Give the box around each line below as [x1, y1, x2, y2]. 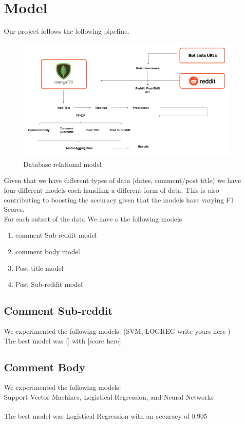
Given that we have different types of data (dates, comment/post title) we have [4, 175, 241, 185]
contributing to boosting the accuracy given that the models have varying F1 [4, 194, 234, 204]
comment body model [15, 246, 80, 256]
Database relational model [23, 159, 102, 169]
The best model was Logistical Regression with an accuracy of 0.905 [4, 411, 207, 421]
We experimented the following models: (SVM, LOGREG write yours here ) [4, 325, 231, 336]
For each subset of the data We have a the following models [4, 213, 182, 223]
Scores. [4, 204, 25, 214]
